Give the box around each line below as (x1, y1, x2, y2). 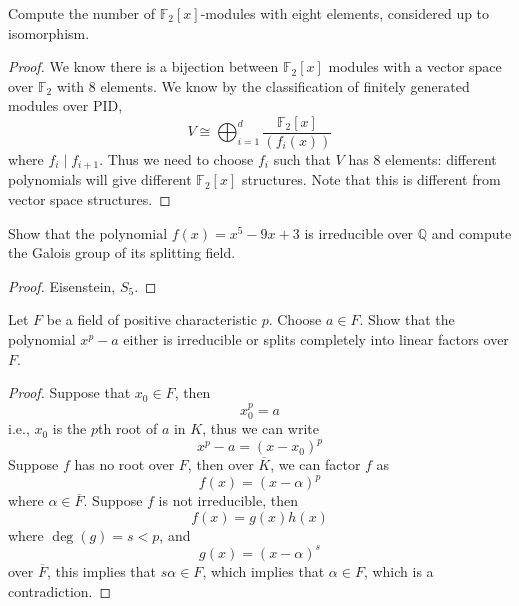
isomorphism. (8, 22, 90, 43)
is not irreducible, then (158, 490, 298, 511)
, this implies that (47, 560, 157, 581)
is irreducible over (304, 222, 414, 243)
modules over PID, (8, 95, 123, 116)
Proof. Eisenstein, (8, 275, 116, 296)
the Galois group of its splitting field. (8, 242, 236, 263)
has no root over (74, 454, 175, 475)
